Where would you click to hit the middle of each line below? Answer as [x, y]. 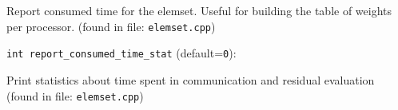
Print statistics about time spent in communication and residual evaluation [191, 79]
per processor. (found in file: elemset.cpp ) [111, 26]
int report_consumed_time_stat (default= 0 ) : [121, 53]
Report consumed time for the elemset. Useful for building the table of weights [199, 10]
